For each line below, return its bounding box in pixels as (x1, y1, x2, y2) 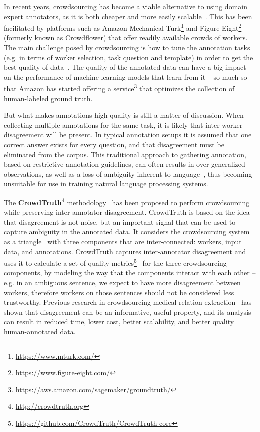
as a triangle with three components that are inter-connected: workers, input (4, 236, 242, 247)
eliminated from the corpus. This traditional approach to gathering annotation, (4, 149, 246, 159)
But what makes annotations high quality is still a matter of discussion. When (4, 110, 244, 120)
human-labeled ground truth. (4, 93, 93, 103)
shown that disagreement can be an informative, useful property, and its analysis (4, 306, 251, 317)
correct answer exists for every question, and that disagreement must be (4, 139, 224, 150)
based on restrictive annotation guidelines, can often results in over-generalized (4, 159, 245, 169)
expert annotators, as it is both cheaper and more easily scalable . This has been (4, 11, 252, 21)
